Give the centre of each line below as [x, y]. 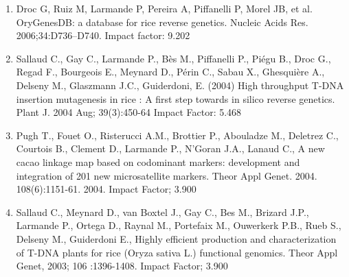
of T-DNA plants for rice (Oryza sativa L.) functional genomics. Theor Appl [177, 252]
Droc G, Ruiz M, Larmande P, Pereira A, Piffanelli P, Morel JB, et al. [164, 8]
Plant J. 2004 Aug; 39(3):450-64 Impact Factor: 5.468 [129, 112]
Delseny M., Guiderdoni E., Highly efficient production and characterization [176, 238]
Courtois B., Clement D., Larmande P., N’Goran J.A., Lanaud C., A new [170, 148]
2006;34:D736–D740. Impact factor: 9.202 [103, 35]
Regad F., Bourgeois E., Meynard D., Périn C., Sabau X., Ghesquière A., [170, 72]
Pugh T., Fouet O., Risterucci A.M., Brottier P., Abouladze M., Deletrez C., [177, 135]
